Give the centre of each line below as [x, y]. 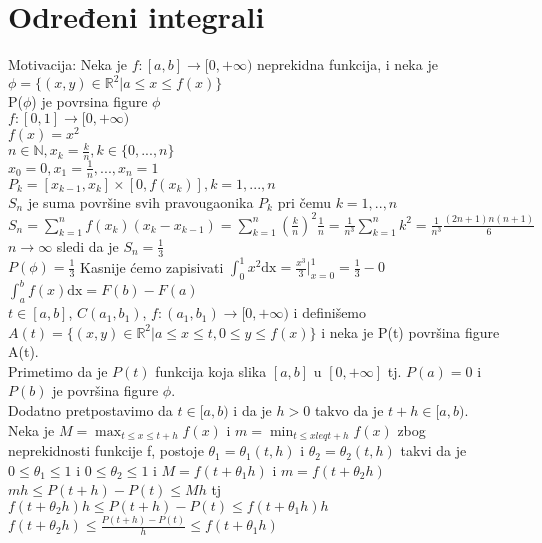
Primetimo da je [58, 370]
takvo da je [349, 410]
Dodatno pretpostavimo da [90, 410]
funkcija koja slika [211, 370]
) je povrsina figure [89, 101]
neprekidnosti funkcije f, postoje [106, 450]
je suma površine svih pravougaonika [140, 201]
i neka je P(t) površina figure [410, 331]
